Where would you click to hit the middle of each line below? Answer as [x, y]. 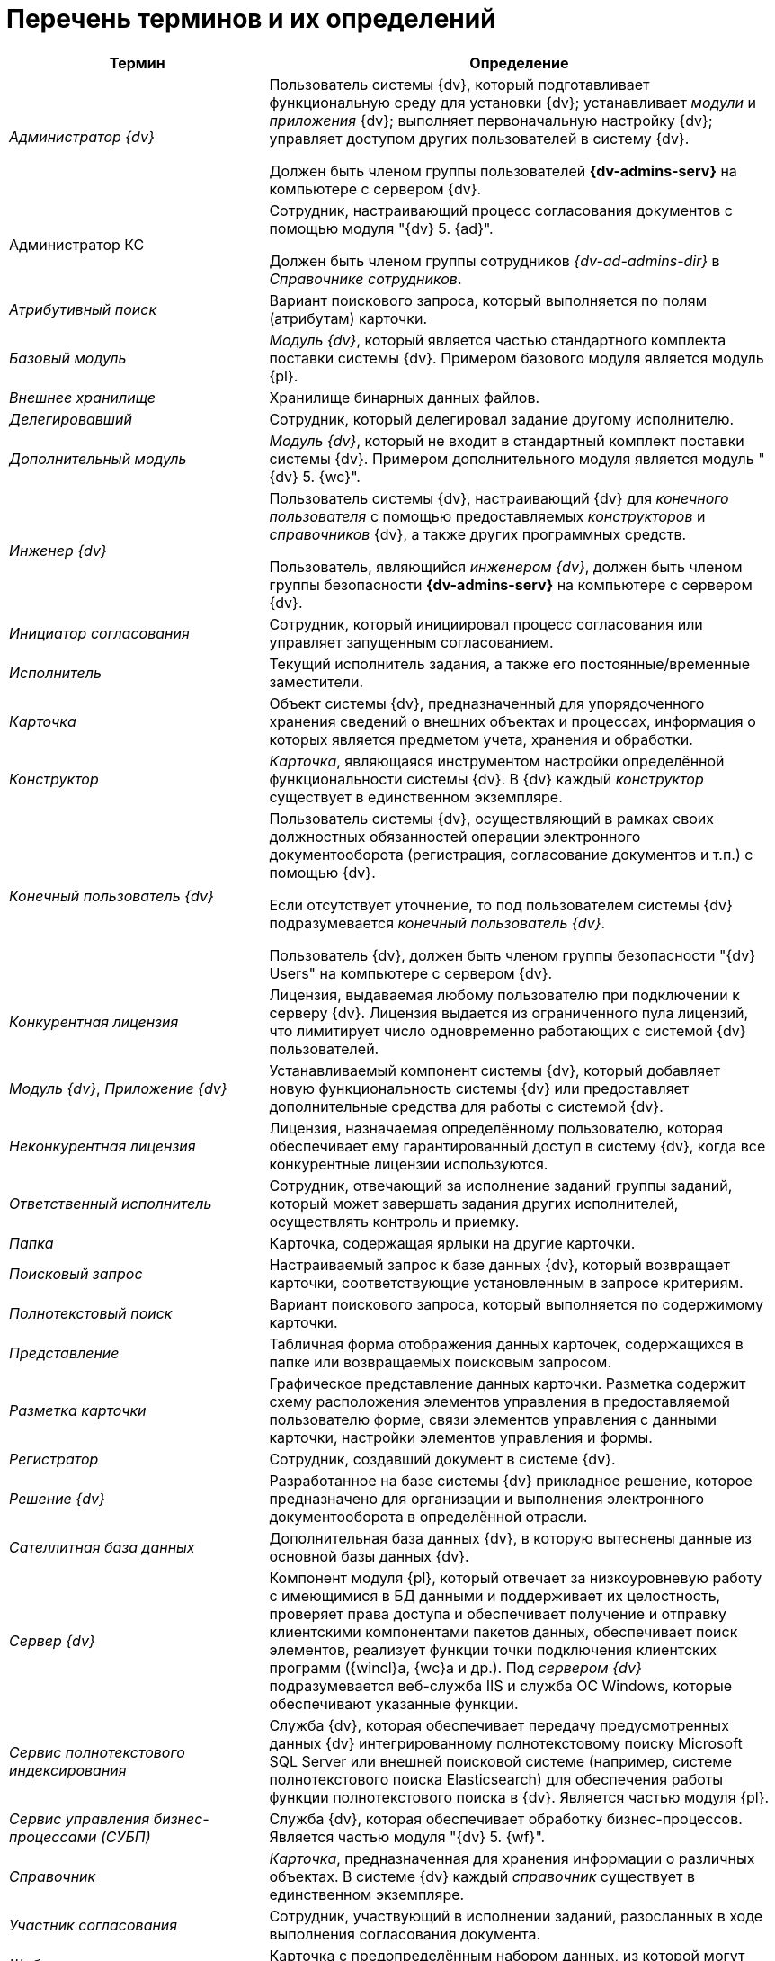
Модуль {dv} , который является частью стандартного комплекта [498, 340]
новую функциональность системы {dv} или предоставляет [479, 1088]
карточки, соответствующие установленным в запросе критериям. [506, 1282]
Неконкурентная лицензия [102, 1146]
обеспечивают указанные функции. [394, 1703]
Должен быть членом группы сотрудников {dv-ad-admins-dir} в [494, 260]
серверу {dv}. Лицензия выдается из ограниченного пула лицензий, [509, 1012]
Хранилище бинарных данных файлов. [405, 397]
